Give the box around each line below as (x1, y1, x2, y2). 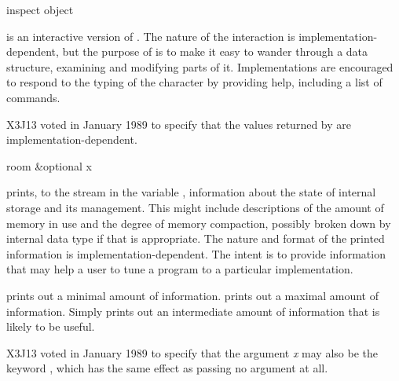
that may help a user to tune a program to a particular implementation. (6, 261, 353, 277)
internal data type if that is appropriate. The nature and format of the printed (6, 230, 385, 247)
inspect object (6, 2, 74, 17)
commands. (6, 89, 60, 105)
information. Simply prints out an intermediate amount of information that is (6, 302, 380, 319)
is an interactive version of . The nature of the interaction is (6, 27, 295, 44)
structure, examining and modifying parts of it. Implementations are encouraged (6, 58, 394, 75)
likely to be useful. (6, 318, 95, 335)
